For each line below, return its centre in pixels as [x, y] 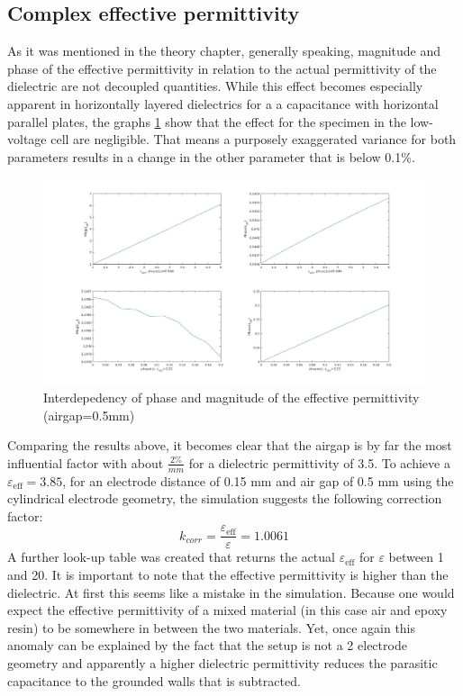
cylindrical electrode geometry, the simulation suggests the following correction [225, 498]
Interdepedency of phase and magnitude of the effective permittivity [231, 397]
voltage [27, 139]
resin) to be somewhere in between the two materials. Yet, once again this [212, 627]
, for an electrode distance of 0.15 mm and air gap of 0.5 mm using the [258, 480]
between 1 [416, 557]
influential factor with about [86, 462]
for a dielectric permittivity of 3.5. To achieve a [319, 462]
